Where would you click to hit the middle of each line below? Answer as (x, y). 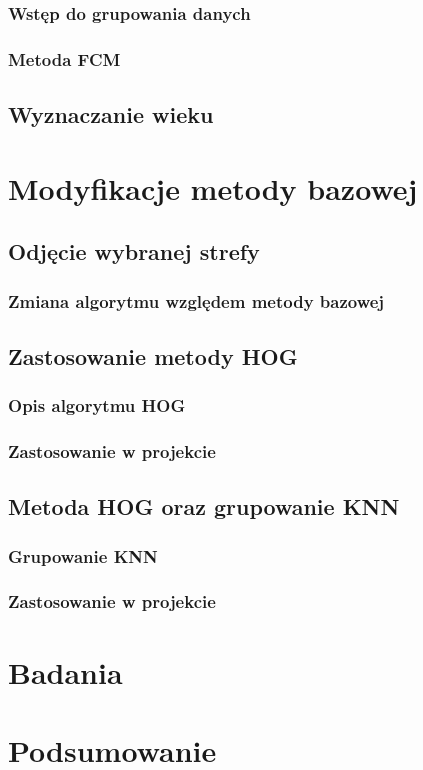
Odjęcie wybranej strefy (134, 251)
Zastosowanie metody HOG (153, 355)
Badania (65, 671)
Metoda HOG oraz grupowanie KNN (204, 506)
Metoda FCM (64, 58)
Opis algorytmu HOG (97, 405)
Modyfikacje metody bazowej (213, 187)
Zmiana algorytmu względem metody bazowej (196, 300)
